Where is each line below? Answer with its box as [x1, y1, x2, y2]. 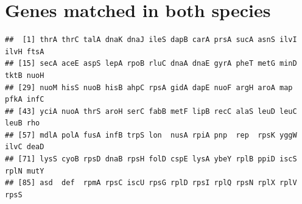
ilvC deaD [5, 142, 44, 152]
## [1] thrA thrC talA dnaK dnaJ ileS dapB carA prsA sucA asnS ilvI [5, 35, 297, 44]
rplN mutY [5, 166, 44, 175]
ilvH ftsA [5, 47, 44, 56]
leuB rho [5, 119, 40, 128]
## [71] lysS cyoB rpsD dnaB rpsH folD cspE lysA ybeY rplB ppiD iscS [5, 155, 297, 164]
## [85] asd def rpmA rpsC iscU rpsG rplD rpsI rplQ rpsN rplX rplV [5, 178, 297, 188]
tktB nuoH [5, 71, 44, 80]
